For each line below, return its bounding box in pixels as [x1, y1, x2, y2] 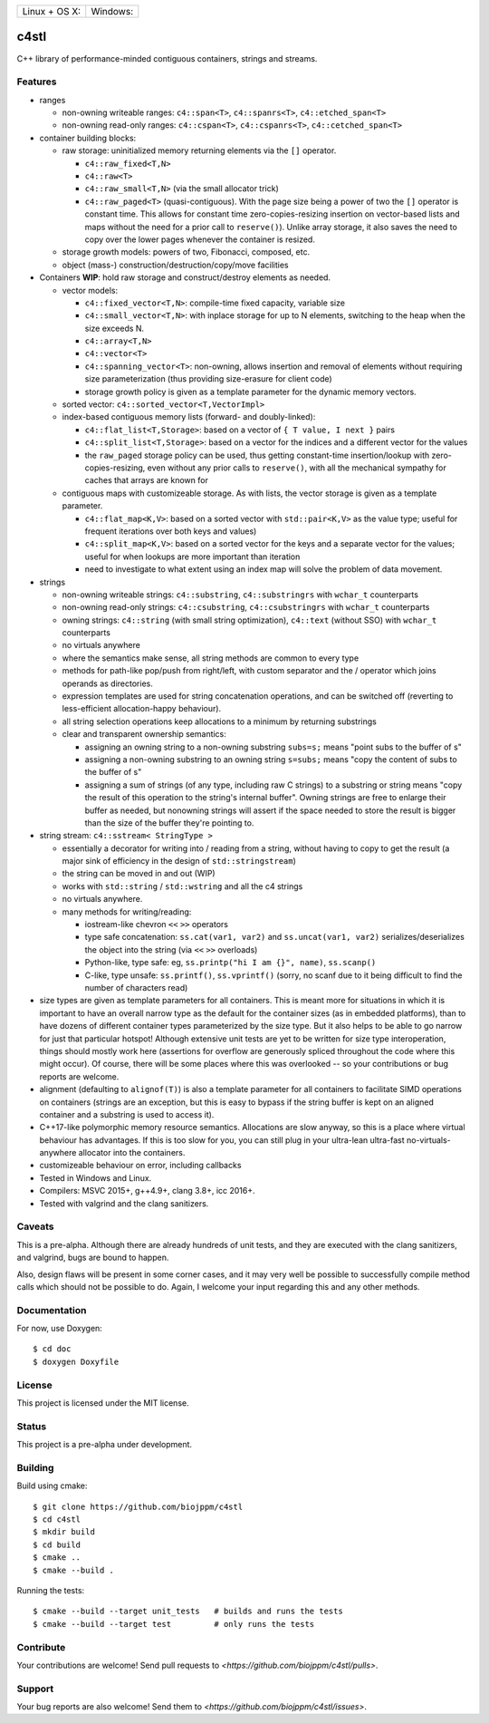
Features [16, 75, 57, 88]
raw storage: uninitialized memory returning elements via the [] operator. [62, 145, 337, 156]
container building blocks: [39, 132, 137, 143]
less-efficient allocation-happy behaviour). [62, 703, 222, 714]
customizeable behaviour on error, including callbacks [39, 1160, 242, 1171]
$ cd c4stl [33, 1515, 81, 1525]
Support [16, 1682, 54, 1695]
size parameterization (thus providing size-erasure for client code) [84, 373, 332, 384]
